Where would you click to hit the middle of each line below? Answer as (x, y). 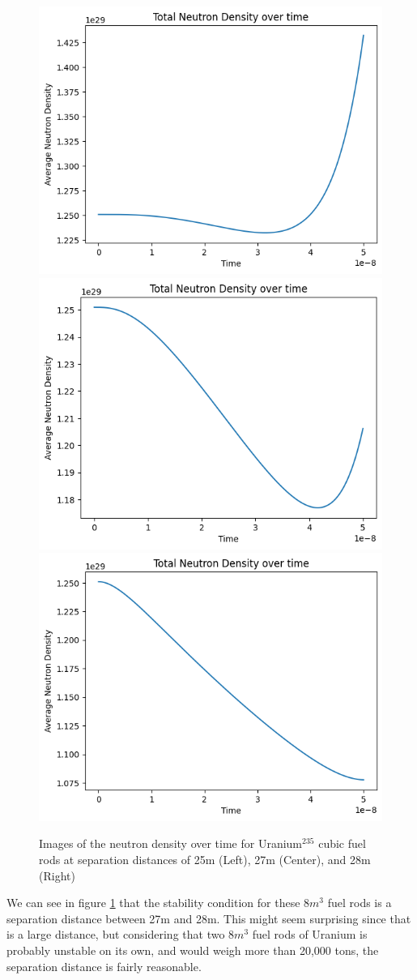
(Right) (57, 875)
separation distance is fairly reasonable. (104, 966)
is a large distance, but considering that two (116, 934)
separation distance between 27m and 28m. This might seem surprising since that (209, 918)
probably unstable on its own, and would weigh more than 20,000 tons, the (193, 950)
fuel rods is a (360, 903)
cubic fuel (342, 843)
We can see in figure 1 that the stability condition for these (153, 903)
